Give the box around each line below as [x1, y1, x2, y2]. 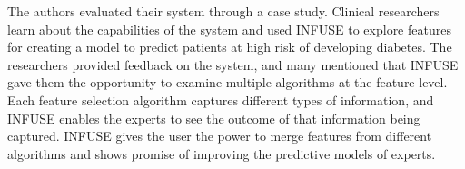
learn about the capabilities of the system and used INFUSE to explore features [7, 19, 451, 38]
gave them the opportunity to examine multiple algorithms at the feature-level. [7, 73, 448, 92]
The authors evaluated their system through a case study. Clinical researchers [7, 2, 440, 20]
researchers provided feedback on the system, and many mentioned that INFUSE [7, 55, 459, 74]
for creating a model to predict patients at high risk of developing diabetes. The [7, 37, 452, 56]
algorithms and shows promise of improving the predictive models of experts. [7, 144, 436, 163]
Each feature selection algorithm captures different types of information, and [7, 90, 434, 109]
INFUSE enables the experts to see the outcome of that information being [7, 108, 420, 127]
